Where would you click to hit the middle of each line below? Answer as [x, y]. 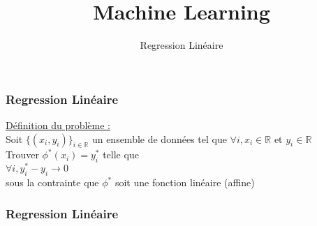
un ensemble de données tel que [159, 138]
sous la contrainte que [52, 182]
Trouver [22, 155]
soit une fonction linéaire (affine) [185, 182]
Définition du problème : [58, 125]
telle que [121, 155]
